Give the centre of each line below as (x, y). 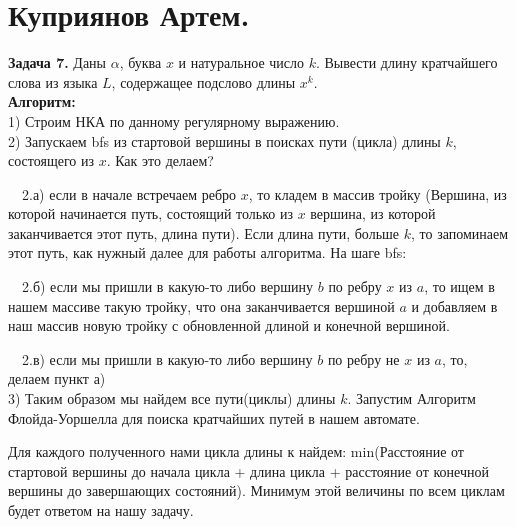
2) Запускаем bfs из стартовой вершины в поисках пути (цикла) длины (224, 140)
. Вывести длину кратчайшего (406, 62)
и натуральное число (241, 62)
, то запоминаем (460, 232)
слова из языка (53, 81)
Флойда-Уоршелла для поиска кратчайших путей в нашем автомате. (214, 417)
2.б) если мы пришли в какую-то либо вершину (167, 286)
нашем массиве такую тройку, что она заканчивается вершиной (201, 305)
